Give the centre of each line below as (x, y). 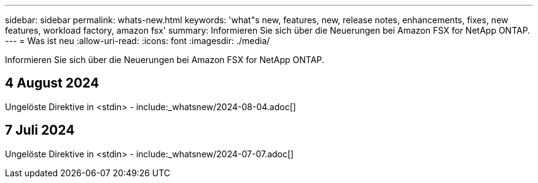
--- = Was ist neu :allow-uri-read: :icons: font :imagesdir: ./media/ (138, 41)
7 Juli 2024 (40, 130)
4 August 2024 (52, 83)
